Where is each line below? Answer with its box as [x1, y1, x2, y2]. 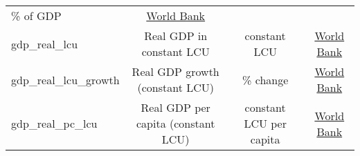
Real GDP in [144, 28, 208, 43]
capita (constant [136, 115, 215, 131]
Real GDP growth [132, 64, 219, 79]
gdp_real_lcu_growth [11, 71, 120, 88]
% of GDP [11, 8, 62, 23]
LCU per [244, 115, 287, 131]
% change [242, 71, 289, 88]
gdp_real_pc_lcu [11, 115, 98, 131]
